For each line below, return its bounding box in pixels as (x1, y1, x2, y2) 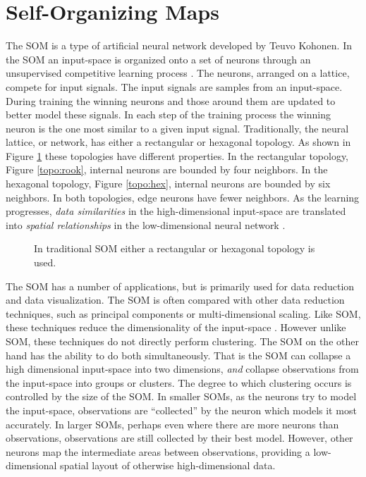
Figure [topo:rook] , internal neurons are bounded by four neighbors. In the (6, 162, 328, 177)
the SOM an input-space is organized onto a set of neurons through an (6, 51, 311, 66)
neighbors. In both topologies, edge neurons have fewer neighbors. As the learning (6, 190, 360, 204)
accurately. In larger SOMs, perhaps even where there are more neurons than (6, 416, 339, 431)
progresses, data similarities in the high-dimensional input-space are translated (6, 204, 346, 218)
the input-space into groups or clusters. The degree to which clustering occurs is (6, 375, 352, 390)
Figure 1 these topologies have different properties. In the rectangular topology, (6, 148, 349, 163)
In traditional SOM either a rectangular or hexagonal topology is (34, 241, 315, 256)
